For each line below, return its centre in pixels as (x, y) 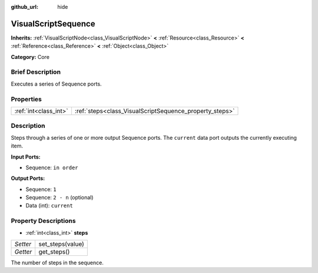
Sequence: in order (52, 167)
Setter (23, 244)
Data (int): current (49, 206)
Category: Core (30, 57)
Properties (26, 99)
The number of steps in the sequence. (57, 262)
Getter (23, 252)
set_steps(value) (62, 244)
